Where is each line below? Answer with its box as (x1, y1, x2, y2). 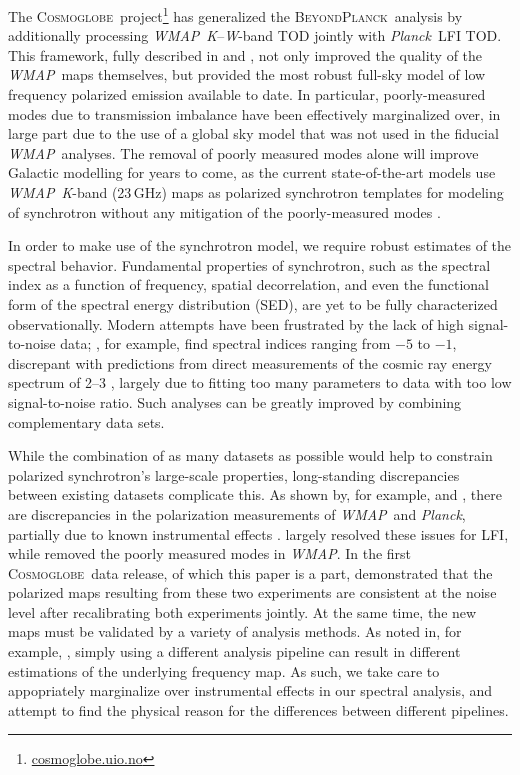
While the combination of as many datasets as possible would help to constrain (8, 445, 493, 466)
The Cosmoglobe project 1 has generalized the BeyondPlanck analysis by (8, 3, 463, 26)
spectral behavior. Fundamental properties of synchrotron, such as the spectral (8, 254, 491, 275)
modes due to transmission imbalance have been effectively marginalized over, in (8, 103, 501, 124)
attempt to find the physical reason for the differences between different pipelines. (8, 699, 509, 720)
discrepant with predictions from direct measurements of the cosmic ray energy (8, 352, 493, 373)
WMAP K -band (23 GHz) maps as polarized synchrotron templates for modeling (8, 182, 504, 202)
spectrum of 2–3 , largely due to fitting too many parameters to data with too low (8, 372, 512, 393)
